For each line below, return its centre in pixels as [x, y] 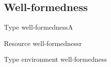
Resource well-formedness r [43, 43]
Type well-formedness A [39, 27]
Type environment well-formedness [55, 59]
